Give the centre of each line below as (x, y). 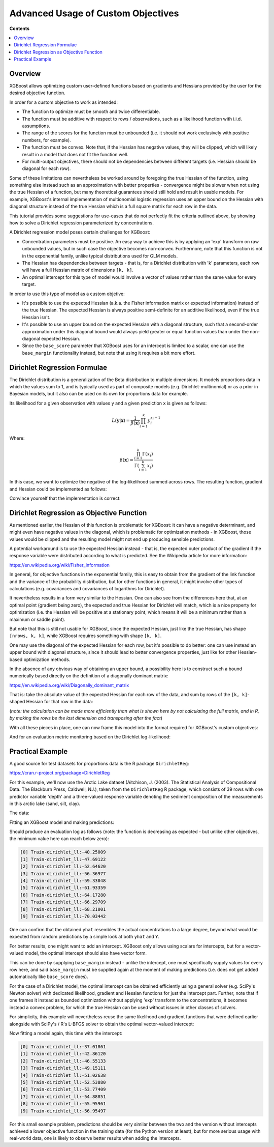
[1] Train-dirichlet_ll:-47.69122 (63, 859)
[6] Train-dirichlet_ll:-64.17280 (63, 895)
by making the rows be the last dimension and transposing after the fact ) (86, 718)
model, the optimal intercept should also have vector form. (86, 953)
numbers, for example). (46, 140)
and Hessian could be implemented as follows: (58, 489)
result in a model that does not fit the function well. (75, 154)
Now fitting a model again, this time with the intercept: (66, 1034)
